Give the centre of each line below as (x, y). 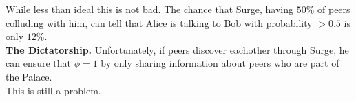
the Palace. (29, 76)
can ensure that (39, 63)
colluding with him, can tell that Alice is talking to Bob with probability (159, 22)
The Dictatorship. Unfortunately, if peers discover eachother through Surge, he (177, 49)
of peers (334, 9)
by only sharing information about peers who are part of (220, 63)
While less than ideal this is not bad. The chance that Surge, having (150, 9)
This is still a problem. (53, 90)
